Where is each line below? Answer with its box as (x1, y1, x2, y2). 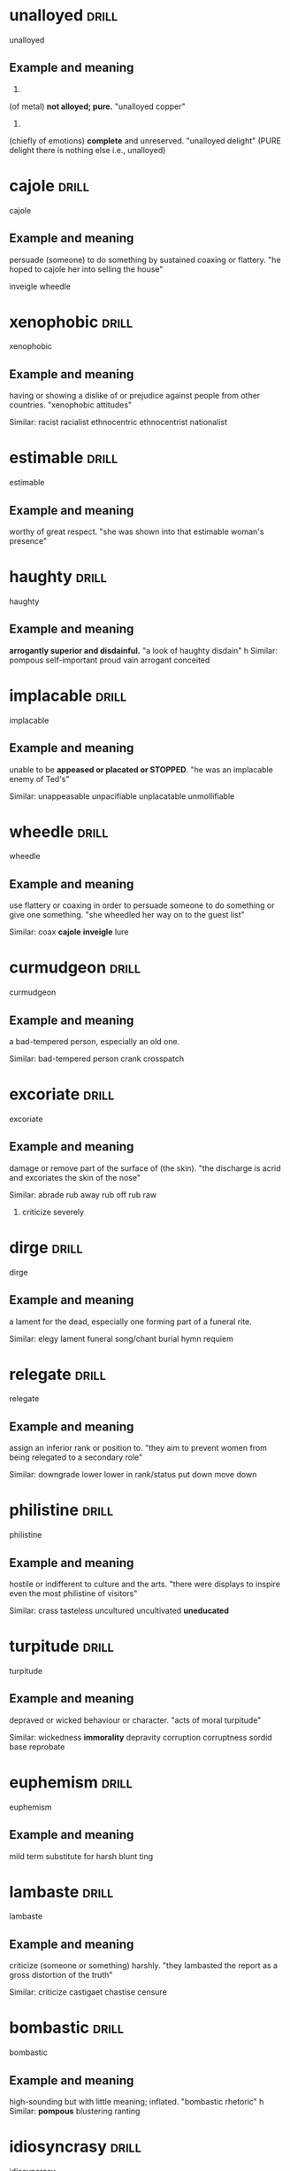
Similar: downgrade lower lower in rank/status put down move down (9, 1469, 257, 1480)
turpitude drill (9, 1636, 114, 1656)
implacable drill (9, 686, 126, 705)
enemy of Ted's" (9, 773, 70, 784)
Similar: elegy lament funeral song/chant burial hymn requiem (9, 1333, 234, 1344)
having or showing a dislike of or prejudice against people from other (9, 391, 261, 401)
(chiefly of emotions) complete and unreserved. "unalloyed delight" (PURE (9, 135, 281, 146)
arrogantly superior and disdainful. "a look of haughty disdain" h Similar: (9, 645, 279, 655)
